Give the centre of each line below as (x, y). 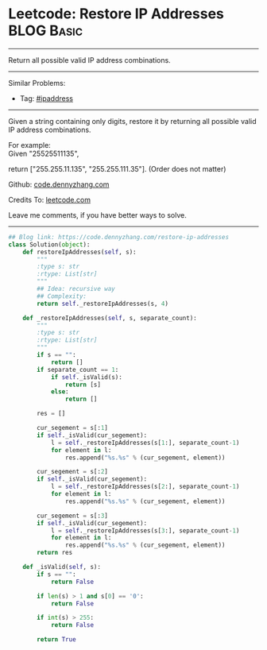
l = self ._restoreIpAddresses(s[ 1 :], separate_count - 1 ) (145, 443)
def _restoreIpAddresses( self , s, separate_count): (110, 318)
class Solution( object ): (49, 244)
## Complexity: (62, 296)
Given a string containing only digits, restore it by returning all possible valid (132, 121)
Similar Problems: (37, 83)
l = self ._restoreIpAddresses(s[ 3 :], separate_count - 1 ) (145, 530)
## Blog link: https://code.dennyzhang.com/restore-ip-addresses (118, 237)
